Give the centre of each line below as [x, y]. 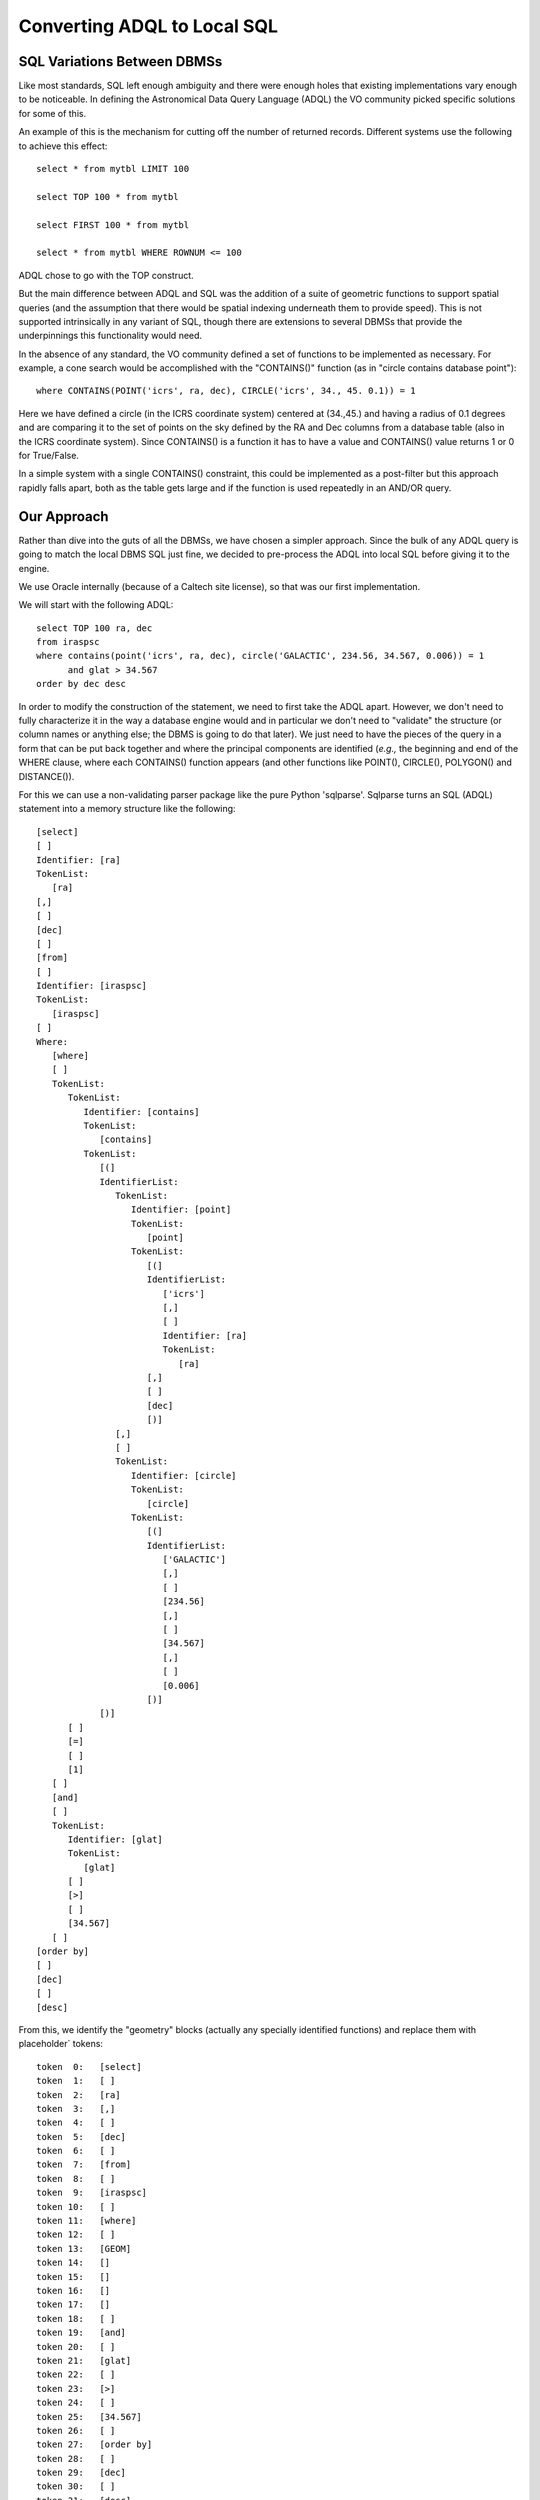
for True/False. [49, 456]
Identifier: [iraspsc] [92, 986]
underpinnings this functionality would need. [110, 336]
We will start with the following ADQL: [96, 605]
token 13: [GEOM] [84, 2248]
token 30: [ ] [76, 2486]
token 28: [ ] [76, 2458]
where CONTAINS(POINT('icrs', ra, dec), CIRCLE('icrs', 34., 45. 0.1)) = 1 [226, 391]
